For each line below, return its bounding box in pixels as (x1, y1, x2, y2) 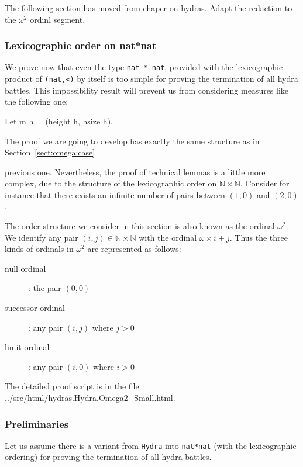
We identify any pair (5, 231, 78, 243)
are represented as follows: (87, 243, 181, 255)
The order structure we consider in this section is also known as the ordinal (5, 220, 275, 232)
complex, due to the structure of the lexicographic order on (5, 177, 217, 189)
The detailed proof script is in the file (5, 380, 139, 392)
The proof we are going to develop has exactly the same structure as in (5, 134, 260, 147)
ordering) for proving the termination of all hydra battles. (5, 451, 212, 463)
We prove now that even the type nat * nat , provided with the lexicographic (5, 61, 283, 73)
